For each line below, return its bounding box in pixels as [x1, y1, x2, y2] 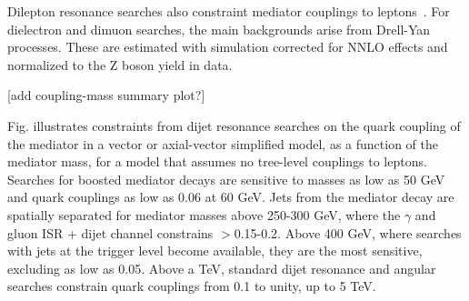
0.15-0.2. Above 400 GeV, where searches [234, 223, 462, 242]
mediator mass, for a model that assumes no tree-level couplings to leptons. [7, 152, 427, 171]
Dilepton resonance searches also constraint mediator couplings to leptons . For [7, 2, 450, 20]
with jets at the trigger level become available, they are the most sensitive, [7, 241, 423, 260]
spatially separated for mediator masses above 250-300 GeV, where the [7, 205, 401, 224]
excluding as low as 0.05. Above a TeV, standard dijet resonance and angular [7, 258, 436, 277]
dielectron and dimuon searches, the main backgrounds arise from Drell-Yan [7, 19, 431, 38]
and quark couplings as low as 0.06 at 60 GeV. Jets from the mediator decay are [7, 187, 454, 206]
